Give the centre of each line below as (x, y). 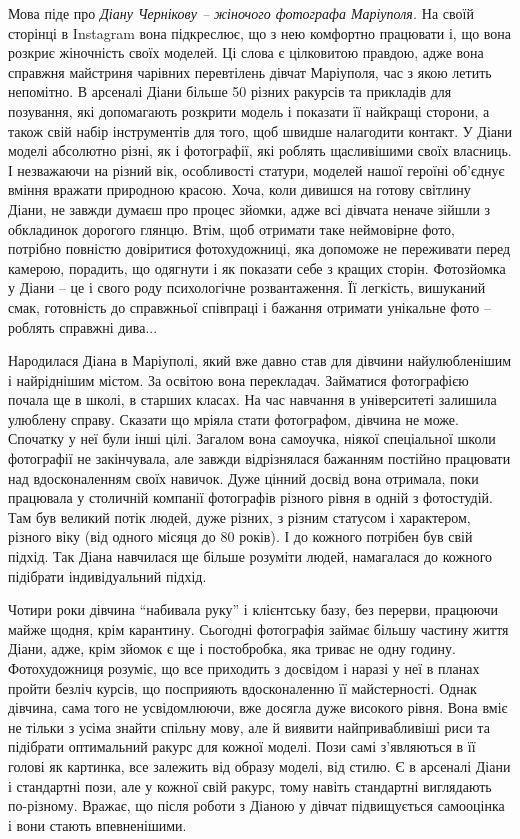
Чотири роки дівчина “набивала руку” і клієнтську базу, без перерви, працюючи (253, 609)
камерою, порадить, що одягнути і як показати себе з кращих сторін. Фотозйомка (257, 267)
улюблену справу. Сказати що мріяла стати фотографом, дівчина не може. (233, 418)
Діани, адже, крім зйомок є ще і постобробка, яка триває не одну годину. (232, 648)
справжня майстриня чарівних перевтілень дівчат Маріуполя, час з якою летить (250, 71)
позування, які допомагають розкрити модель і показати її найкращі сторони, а (249, 110)
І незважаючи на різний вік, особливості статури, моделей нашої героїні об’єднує (256, 169)
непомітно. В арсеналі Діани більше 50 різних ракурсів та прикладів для (230, 91)
